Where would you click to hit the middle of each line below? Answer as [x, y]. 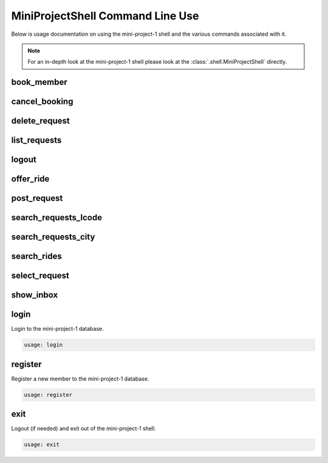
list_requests [36, 140]
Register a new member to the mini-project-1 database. [80, 379]
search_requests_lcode [57, 218]
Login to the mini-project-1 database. [58, 329]
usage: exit [42, 445]
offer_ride [30, 179]
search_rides [36, 256]
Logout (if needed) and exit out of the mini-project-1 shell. [84, 428]
